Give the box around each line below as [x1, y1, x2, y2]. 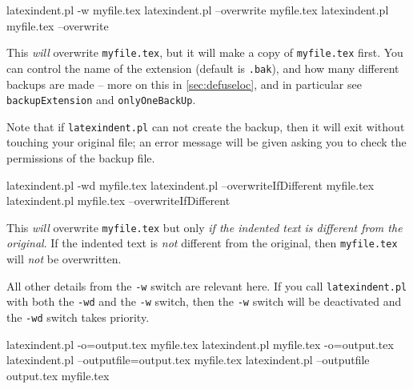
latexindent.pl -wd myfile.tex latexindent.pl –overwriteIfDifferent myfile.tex [6, 176, 375, 193]
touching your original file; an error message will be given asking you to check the [6, 134, 407, 150]
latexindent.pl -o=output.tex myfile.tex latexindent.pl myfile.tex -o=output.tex [6, 335, 394, 352]
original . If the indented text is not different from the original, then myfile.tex [6, 235, 398, 251]
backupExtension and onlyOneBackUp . [6, 91, 196, 108]
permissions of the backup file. [6, 150, 155, 166]
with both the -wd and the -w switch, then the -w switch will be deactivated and [6, 293, 402, 310]
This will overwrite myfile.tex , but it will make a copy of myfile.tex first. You [6, 44, 403, 61]
